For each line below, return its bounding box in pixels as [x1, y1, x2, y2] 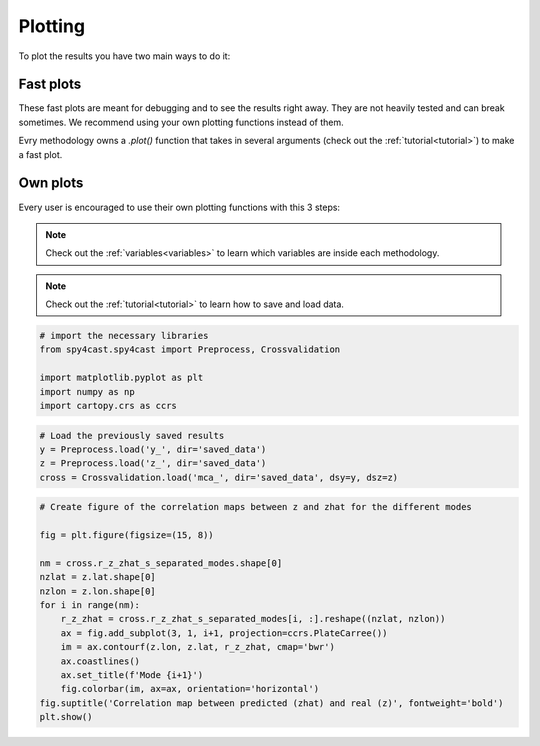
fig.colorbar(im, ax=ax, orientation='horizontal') [60, 683, 320, 695]
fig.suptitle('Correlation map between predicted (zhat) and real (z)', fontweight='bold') [39, 697, 504, 709]
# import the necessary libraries [39, 330, 209, 342]
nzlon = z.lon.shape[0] [39, 585, 157, 597]
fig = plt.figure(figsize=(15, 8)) [39, 530, 214, 541]
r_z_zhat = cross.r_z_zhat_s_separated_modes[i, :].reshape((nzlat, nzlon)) [60, 613, 446, 625]
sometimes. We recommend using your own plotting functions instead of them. [18, 116, 344, 128]
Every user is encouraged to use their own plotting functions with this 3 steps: [18, 201, 340, 213]
